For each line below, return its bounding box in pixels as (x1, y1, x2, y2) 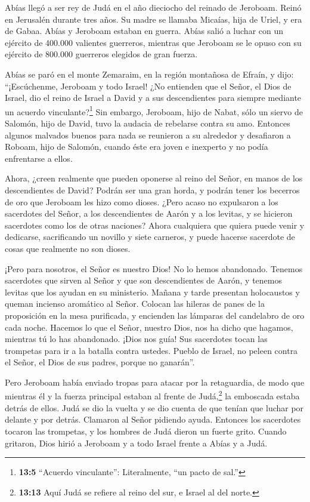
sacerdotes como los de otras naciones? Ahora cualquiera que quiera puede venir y (5, 218, 305, 231)
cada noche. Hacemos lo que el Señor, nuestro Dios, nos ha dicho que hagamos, (5, 321, 293, 333)
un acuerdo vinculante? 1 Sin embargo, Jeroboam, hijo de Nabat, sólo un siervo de (5, 103, 303, 118)
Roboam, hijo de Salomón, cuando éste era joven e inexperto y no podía (5, 140, 268, 153)
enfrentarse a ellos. (5, 152, 73, 164)
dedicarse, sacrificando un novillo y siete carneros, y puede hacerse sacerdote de (5, 230, 295, 243)
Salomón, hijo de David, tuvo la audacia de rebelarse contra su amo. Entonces (5, 117, 290, 129)
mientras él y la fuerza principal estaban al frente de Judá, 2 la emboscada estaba (5, 388, 300, 402)
